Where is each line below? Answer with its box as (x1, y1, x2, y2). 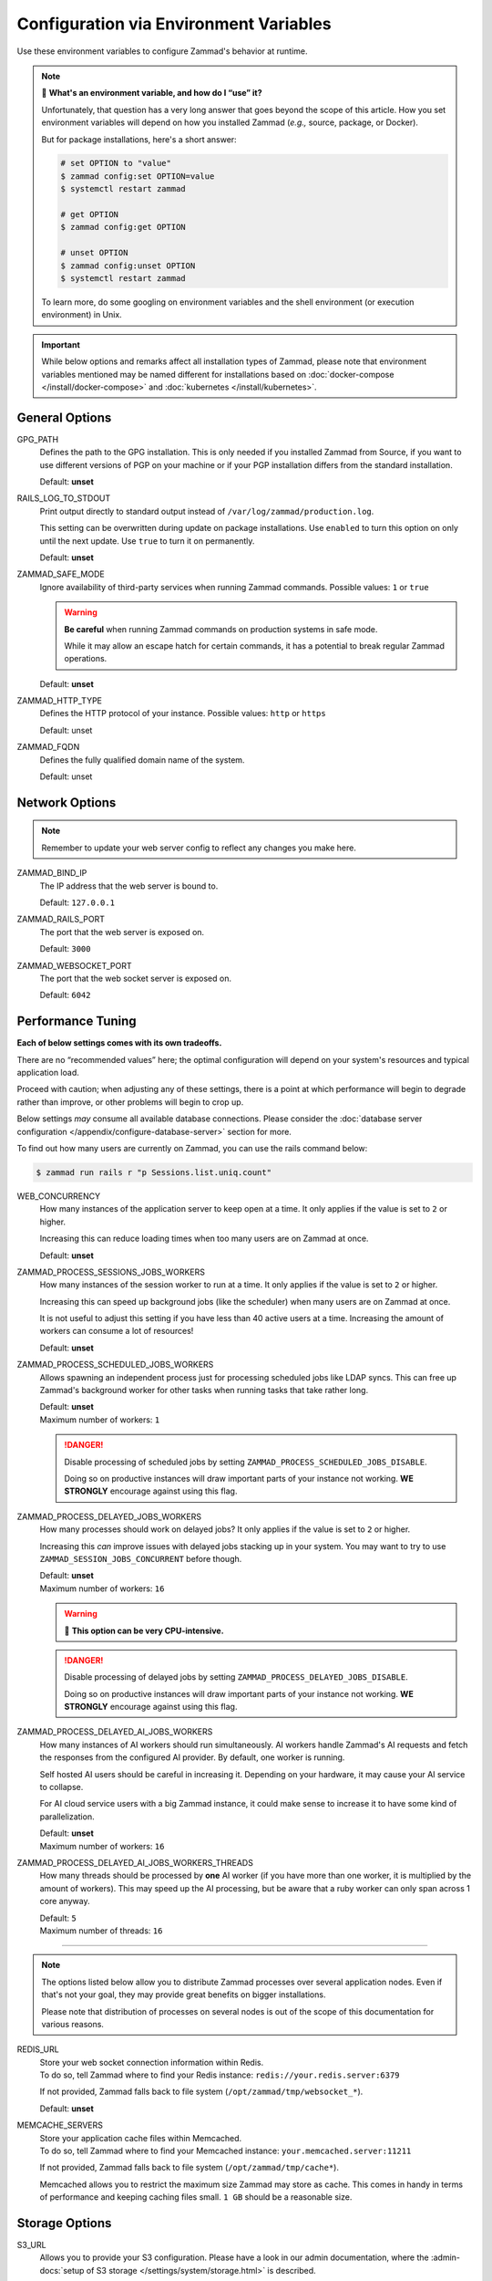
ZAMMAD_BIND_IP (16, 868, 87, 879)
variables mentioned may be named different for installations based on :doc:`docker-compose (41, 369, 395, 380)
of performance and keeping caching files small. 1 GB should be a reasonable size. (39, 2192, 353, 2203)
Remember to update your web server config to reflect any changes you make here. (41, 842, 357, 853)
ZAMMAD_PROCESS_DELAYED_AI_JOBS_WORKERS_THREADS (16, 1857, 254, 1868)
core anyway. (39, 1896, 90, 1907)
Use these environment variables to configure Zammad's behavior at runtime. (16, 46, 308, 57)
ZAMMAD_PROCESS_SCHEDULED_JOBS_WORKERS (16, 1359, 214, 1370)
